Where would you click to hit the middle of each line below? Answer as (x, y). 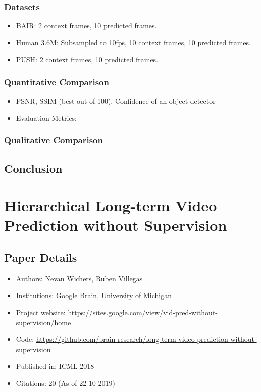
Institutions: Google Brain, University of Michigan (94, 295)
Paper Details (41, 257)
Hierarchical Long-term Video (111, 205)
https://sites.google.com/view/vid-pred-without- (143, 312)
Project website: (41, 312)
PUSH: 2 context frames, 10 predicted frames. (87, 59)
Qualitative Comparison (54, 140)
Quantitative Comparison (57, 82)
